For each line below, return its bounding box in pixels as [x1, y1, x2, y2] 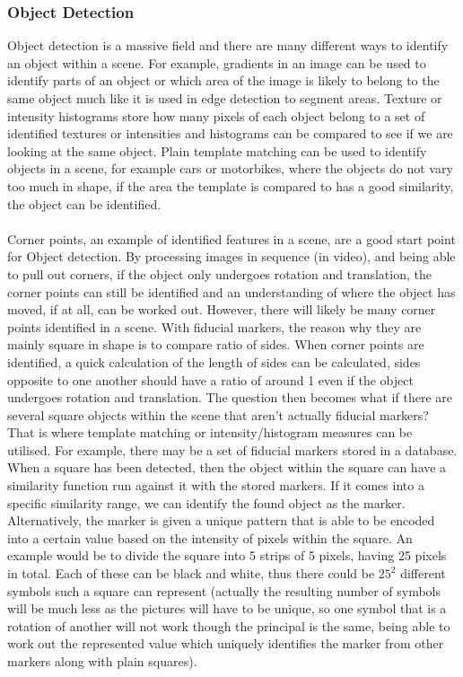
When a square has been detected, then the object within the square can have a [7, 458, 447, 477]
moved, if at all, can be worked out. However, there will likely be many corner [7, 300, 436, 319]
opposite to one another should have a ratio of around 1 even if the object [7, 370, 414, 389]
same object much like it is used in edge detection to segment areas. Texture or [7, 89, 442, 107]
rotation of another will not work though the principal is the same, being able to [7, 616, 450, 635]
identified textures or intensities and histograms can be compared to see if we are [7, 124, 453, 143]
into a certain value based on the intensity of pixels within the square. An [7, 528, 413, 547]
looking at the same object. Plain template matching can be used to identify [7, 141, 427, 160]
